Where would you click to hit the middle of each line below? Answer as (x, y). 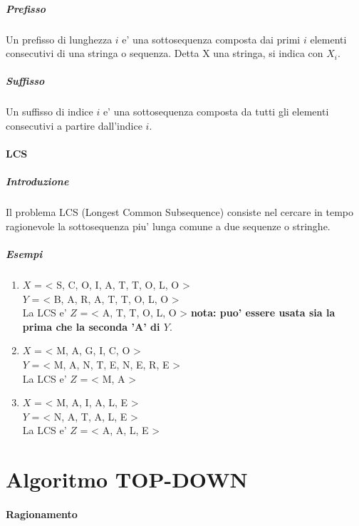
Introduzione (37, 181)
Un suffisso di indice (50, 112)
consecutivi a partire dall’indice (74, 125)
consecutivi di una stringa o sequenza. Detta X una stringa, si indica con (165, 53)
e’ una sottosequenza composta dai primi (211, 39)
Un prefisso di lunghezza (59, 39)
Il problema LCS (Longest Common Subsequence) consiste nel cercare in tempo (180, 212)
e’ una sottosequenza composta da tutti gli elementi (216, 112)
